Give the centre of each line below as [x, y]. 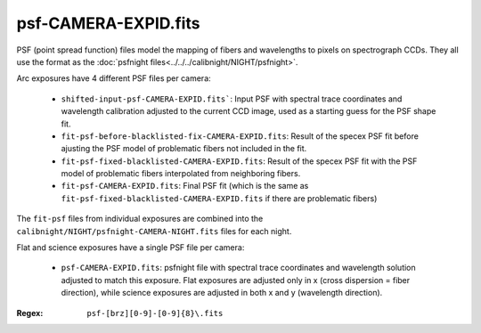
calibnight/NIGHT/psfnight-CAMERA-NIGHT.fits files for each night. [154, 231]
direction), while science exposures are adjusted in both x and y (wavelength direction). [222, 293]
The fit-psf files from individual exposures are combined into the [140, 219]
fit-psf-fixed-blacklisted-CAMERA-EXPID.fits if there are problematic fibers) [219, 198]
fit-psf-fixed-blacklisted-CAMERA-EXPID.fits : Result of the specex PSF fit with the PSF [239, 161]
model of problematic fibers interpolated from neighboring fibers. [181, 174]
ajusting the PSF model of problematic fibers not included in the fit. [184, 149]
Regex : [30, 313]
